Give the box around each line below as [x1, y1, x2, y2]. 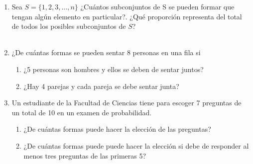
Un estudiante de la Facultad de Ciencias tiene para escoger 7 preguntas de [11, 97, 242, 108]
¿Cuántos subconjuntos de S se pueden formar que [80, 1, 235, 11]
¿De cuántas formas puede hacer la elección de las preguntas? [23, 124, 211, 134]
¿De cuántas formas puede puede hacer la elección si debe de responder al [23, 140, 249, 151]
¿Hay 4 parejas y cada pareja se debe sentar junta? [23, 81, 179, 91]
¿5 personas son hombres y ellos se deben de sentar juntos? [23, 64, 204, 74]
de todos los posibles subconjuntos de [11, 21, 126, 31]
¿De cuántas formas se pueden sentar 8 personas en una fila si [11, 47, 201, 58]
